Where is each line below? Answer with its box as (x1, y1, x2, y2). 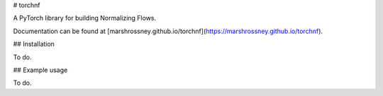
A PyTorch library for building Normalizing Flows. (13, 14, 156, 23)
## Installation (13, 40, 55, 49)
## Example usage (13, 66, 68, 74)
